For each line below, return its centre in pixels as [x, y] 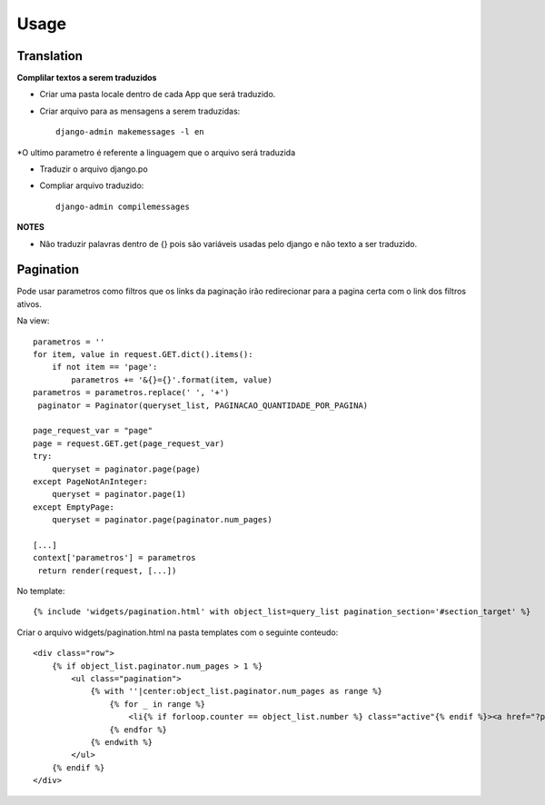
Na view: [33, 321]
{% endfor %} [139, 730]
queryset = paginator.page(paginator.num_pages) [162, 520]
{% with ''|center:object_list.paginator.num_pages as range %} [237, 691]
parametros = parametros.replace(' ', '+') [131, 393]
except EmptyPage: [74, 507]
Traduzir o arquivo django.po [94, 169]
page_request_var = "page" [93, 431]
